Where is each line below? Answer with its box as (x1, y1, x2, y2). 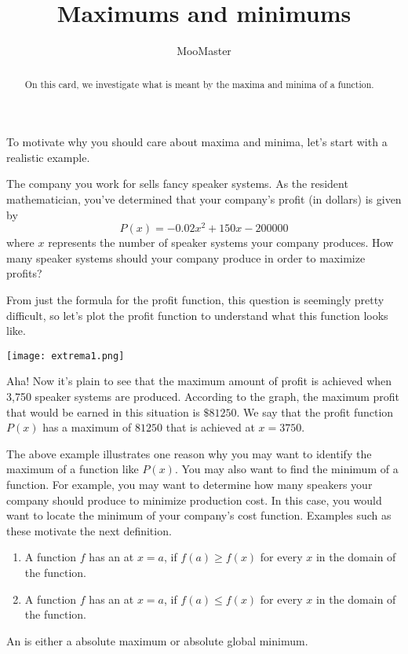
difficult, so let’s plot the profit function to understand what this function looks (6, 307, 388, 323)
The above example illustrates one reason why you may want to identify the (6, 445, 372, 461)
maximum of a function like (6, 461, 139, 477)
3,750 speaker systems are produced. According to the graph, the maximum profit (6, 388, 400, 405)
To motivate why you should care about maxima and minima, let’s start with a (6, 134, 388, 150)
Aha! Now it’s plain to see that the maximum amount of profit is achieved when (6, 373, 392, 389)
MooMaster (177, 42, 231, 59)
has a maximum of (42, 419, 132, 435)
